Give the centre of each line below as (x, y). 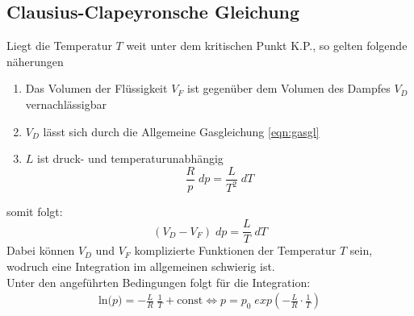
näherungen (35, 61)
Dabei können (41, 250)
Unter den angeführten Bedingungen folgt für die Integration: (159, 282)
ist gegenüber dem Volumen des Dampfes (289, 88)
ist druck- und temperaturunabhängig (130, 158)
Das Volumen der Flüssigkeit (96, 88)
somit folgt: (35, 211)
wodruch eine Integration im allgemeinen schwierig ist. (141, 266)
